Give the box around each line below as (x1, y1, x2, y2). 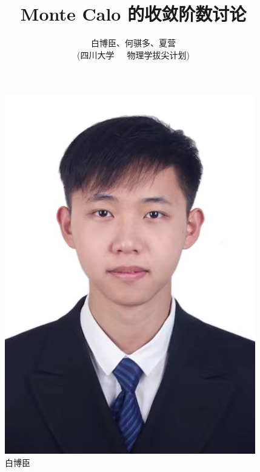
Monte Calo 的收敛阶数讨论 (20, 1, 247, 26)
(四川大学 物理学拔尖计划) (77, 48, 190, 61)
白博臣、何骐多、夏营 (91, 36, 176, 49)
